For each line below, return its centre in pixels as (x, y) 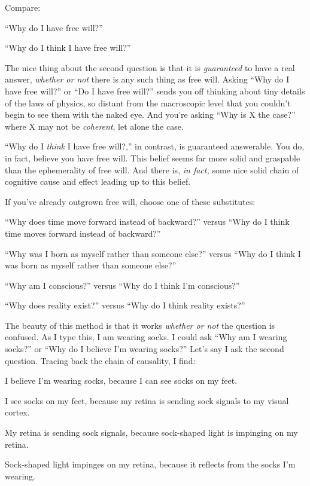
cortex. (17, 412)
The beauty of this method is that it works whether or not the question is (140, 325)
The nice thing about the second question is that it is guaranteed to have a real (150, 67)
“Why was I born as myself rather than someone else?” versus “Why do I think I (153, 253)
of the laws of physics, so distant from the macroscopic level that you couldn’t (148, 103)
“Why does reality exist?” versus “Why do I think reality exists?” (125, 305)
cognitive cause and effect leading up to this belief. (98, 181)
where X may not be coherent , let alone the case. (94, 126)
